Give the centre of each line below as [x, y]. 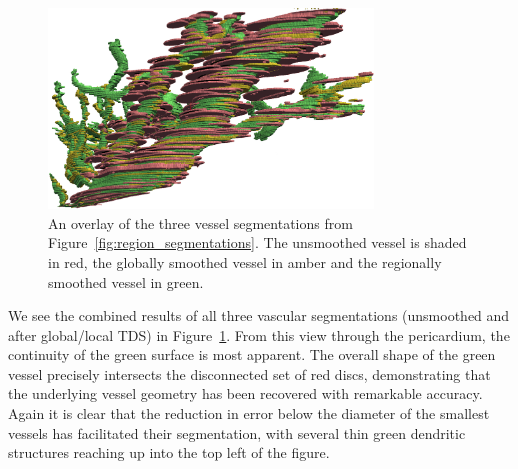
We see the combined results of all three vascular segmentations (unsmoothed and [259, 315]
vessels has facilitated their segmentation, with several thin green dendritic [237, 432]
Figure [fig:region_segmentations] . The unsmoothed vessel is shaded [257, 242]
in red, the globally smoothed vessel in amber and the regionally [245, 261]
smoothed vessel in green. [126, 281]
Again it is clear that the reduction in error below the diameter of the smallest [249, 413]
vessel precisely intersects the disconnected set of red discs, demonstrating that [249, 373]
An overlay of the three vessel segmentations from [200, 222]
